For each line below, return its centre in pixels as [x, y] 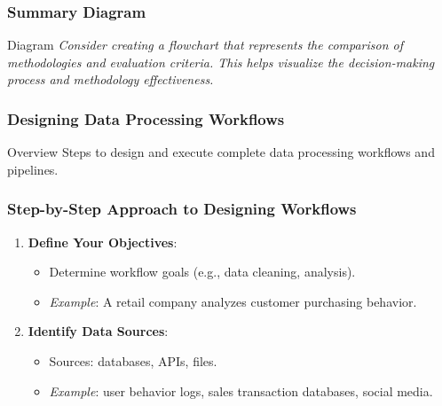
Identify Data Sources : [98, 331]
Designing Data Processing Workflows [146, 118]
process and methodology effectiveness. [110, 79]
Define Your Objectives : [103, 242]
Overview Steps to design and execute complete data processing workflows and [221, 152]
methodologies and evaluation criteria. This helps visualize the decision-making [221, 62]
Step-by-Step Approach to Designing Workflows [182, 209]
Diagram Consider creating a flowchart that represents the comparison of [205, 45]
